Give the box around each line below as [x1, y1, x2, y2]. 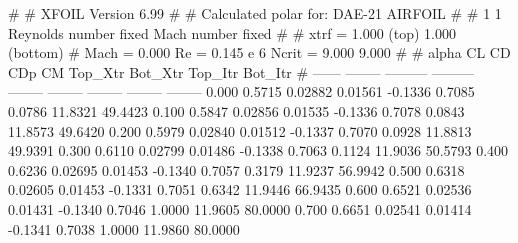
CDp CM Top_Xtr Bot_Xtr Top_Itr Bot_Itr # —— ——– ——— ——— [8, 61, 474, 82]
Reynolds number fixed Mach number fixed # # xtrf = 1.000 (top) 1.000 [8, 22, 457, 43]
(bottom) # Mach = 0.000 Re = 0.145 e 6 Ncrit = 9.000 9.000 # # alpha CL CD [8, 42, 511, 63]
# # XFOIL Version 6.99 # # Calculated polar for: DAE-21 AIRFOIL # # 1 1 [8, 3, 502, 23]
